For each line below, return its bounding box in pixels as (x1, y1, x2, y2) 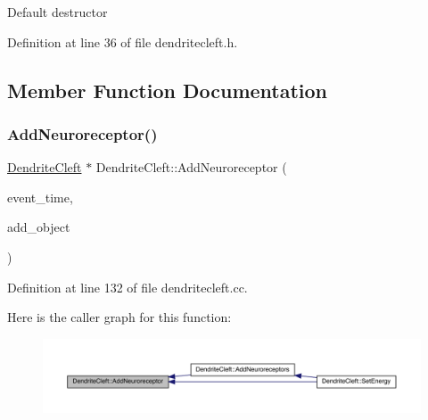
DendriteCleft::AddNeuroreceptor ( (95, 158, 287, 177)
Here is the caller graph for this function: (7, 308, 232, 326)
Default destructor (7, 3, 108, 21)
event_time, (7, 187, 73, 206)
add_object (7, 218, 70, 236)
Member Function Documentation (7, 76, 328, 103)
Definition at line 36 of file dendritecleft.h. (7, 32, 238, 51)
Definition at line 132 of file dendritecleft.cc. (7, 277, 248, 296)
